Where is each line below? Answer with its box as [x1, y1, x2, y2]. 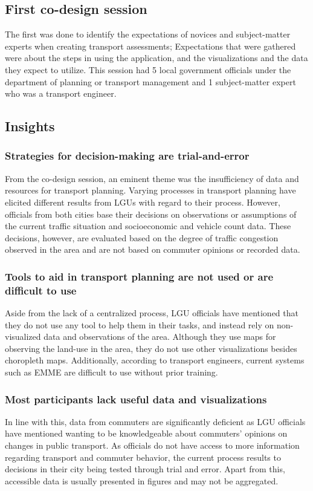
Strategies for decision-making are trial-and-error [5, 148, 250, 163]
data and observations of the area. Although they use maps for [44, 330, 276, 343]
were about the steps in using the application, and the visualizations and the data [5, 51, 308, 64]
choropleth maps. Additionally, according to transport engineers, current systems [5, 354, 305, 366]
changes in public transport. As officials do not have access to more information [5, 439, 300, 452]
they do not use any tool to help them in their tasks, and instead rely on [5, 318, 274, 331]
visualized [5, 330, 41, 343]
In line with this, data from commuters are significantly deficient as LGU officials [5, 415, 306, 428]
